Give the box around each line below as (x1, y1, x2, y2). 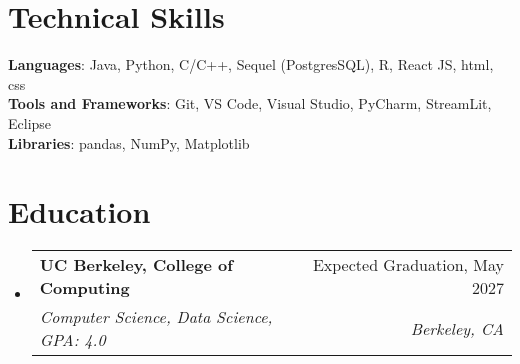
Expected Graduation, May (312, 253, 504, 277)
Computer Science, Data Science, (39, 305, 273, 329)
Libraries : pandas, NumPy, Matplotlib (8, 132, 250, 153)
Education (8, 191, 151, 232)
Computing (39, 276, 130, 300)
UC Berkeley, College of (39, 253, 233, 277)
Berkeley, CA (410, 316, 504, 340)
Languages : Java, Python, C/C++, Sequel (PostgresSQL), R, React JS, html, (8, 54, 494, 75)
